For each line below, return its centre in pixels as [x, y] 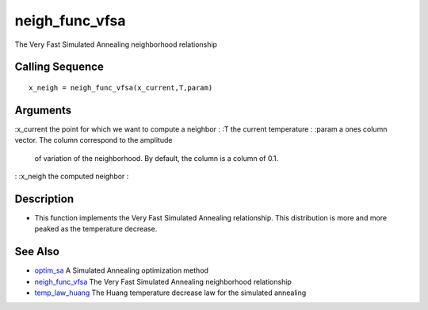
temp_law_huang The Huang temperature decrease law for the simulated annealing [170, 293]
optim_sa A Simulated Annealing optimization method [122, 270]
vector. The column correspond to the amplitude [94, 140]
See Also [37, 252]
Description [44, 199]
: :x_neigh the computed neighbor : [72, 176]
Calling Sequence [59, 67]
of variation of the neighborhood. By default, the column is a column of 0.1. [157, 158]
